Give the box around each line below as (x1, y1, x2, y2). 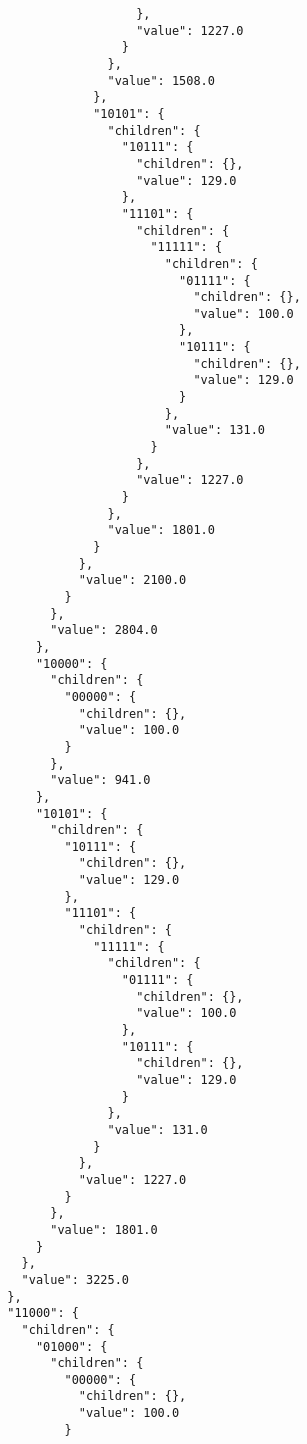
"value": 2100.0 (78, 573, 187, 588)
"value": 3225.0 (21, 1272, 129, 1287)
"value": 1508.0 (107, 73, 215, 88)
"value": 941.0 (50, 773, 151, 788)
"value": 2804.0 (50, 623, 158, 638)
